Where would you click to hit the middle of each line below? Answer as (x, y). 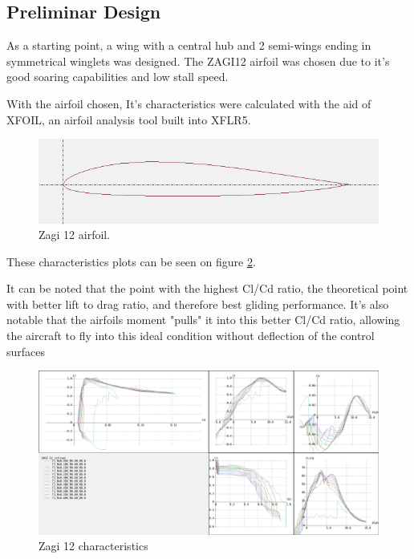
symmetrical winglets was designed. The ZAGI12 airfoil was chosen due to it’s (198, 61)
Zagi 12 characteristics (93, 546)
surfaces (26, 351)
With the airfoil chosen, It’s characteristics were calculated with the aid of (189, 103)
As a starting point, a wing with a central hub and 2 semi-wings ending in (189, 45)
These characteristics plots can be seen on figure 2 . (131, 261)
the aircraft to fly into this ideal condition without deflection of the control (191, 336)
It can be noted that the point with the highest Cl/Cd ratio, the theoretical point (207, 288)
